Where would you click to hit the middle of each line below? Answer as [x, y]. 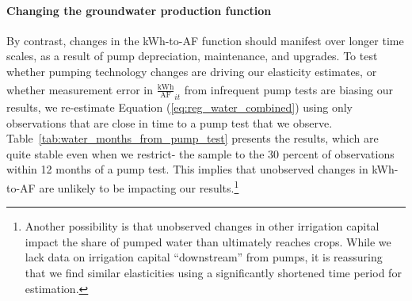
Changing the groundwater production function [139, 10]
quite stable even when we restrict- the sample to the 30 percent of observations [200, 153]
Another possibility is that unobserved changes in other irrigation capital [202, 226]
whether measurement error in [80, 89]
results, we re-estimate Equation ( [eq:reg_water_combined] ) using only [180, 107]
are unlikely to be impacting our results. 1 [139, 186]
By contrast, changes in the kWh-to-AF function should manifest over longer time [205, 40]
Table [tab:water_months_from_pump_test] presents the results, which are [193, 138]
